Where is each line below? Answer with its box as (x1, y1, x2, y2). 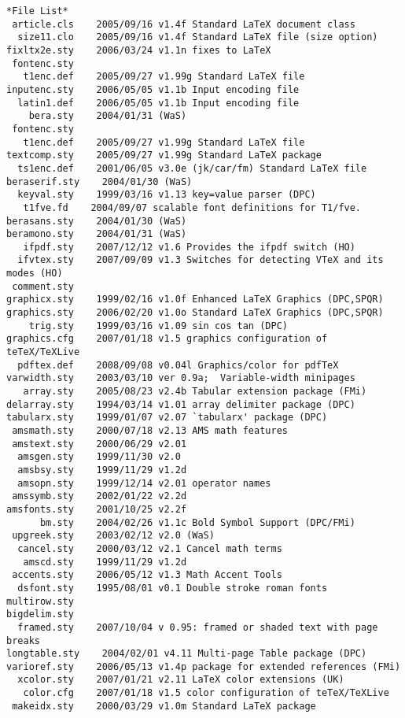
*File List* (6, 6, 68, 17)
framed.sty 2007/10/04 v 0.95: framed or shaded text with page (17, 621, 378, 633)
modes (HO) (6, 268, 63, 279)
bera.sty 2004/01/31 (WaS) (28, 110, 187, 122)
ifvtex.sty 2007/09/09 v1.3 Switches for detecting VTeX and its (17, 254, 384, 266)
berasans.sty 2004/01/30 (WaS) (6, 215, 187, 227)
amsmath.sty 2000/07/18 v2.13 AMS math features (12, 425, 288, 436)
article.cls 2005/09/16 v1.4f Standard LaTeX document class (12, 18, 355, 30)
